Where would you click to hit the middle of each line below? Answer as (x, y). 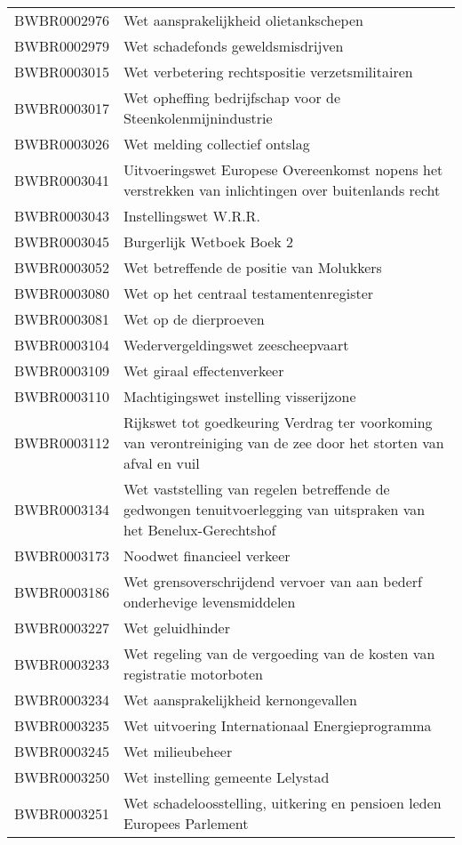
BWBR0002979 (62, 46)
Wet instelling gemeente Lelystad (226, 777)
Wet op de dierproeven (194, 319)
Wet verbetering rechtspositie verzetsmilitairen (268, 72)
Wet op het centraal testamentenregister (248, 293)
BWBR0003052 (62, 267)
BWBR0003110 (62, 396)
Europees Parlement (186, 823)
